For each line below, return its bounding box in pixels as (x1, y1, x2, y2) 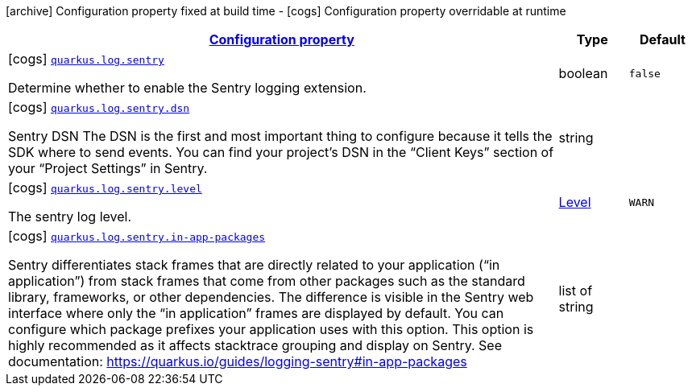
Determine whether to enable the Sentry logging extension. (8, 80, 367, 96)
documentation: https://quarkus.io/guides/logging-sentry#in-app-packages (8, 353, 467, 369)
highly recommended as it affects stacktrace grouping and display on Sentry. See (8, 337, 502, 353)
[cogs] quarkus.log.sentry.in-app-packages (8, 228, 266, 244)
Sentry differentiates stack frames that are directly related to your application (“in (8, 257, 500, 273)
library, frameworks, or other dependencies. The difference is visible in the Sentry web (8, 289, 534, 305)
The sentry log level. (8, 208, 132, 225)
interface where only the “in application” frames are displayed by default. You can (8, 305, 504, 321)
